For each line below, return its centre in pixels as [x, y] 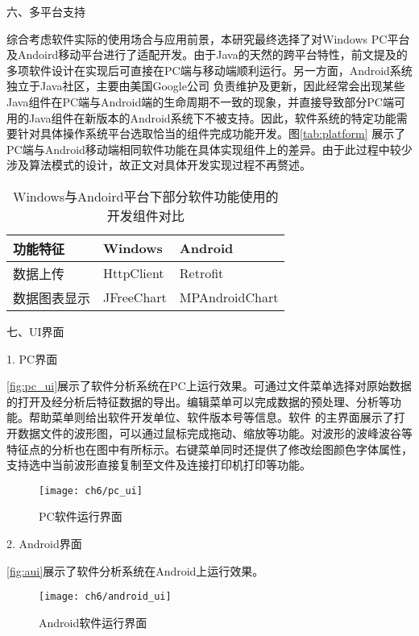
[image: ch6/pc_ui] [91, 491]
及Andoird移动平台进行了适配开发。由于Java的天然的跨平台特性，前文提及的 [207, 54]
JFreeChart [135, 297]
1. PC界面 [32, 358]
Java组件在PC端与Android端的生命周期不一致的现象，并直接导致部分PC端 [200, 101]
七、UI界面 [35, 331]
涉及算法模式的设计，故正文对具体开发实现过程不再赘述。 [159, 165]
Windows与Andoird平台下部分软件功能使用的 [145, 196]
